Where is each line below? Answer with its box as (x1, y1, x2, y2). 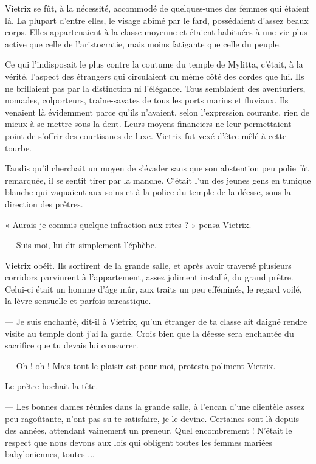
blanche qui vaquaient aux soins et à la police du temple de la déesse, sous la (5, 185, 291, 198)
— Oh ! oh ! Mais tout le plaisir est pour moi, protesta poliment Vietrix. (5, 359, 276, 372)
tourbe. (5, 141, 32, 154)
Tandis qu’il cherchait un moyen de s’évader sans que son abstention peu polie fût (5, 162, 310, 175)
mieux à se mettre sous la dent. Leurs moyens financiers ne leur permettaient (5, 117, 292, 130)
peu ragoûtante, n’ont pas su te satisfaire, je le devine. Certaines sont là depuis (5, 412, 300, 424)
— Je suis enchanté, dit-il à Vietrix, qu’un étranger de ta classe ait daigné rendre (5, 315, 307, 328)
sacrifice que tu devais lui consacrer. (5, 339, 139, 351)
